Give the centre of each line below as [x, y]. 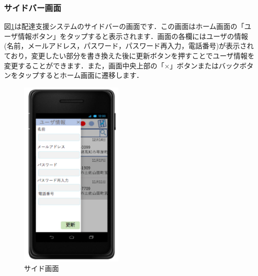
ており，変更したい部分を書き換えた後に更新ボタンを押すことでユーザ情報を [129, 55]
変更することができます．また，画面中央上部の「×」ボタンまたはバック [122, 65]
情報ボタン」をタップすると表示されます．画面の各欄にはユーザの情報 [133, 36]
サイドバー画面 [33, 7]
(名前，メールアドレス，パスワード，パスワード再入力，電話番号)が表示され [129, 46]
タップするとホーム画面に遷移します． [81, 75]
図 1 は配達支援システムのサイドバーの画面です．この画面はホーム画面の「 [124, 26]
